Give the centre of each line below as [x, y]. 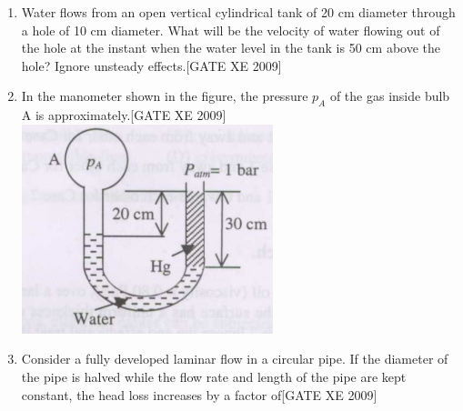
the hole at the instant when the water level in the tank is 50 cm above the [231, 48]
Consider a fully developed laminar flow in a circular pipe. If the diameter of [235, 359]
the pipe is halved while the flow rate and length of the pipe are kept [214, 376]
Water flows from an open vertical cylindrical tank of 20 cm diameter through [238, 12]
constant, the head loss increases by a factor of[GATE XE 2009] [199, 394]
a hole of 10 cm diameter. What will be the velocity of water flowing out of [231, 30]
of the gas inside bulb [390, 96]
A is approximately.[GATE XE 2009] [124, 115]
